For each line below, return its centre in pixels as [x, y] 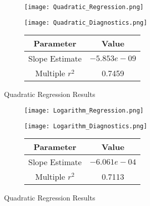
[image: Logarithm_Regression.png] [84, 110]
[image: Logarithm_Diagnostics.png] [86, 126]
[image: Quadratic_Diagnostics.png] [86, 22]
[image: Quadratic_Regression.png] [84, 7]
